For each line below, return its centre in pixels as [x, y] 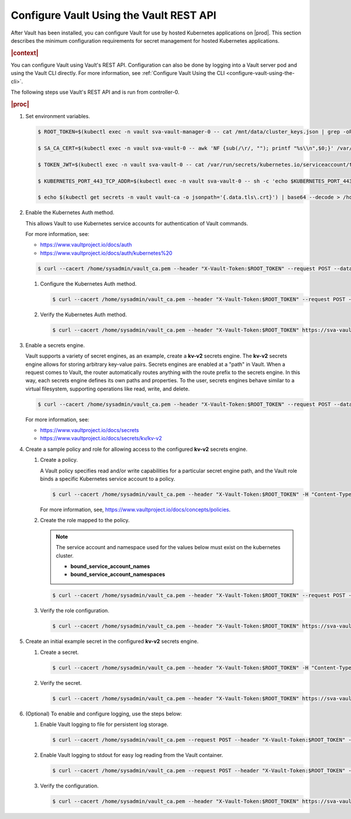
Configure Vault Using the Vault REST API [113, 15]
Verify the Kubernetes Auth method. [83, 314]
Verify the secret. [61, 683]
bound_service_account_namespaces [118, 574]
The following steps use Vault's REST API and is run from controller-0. [95, 92]
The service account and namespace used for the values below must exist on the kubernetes [168, 547]
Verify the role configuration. [75, 611]
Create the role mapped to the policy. [85, 520]
